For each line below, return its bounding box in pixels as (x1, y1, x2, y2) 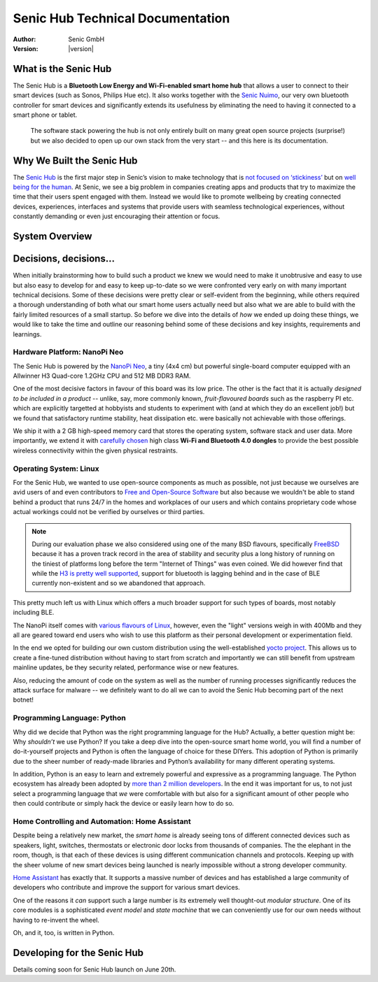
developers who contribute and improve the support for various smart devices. (13, 883, 241, 892)
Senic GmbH (68, 35, 105, 43)
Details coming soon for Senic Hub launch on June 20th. (13, 965, 176, 974)
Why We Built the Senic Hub (13, 155, 138, 166)
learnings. (13, 329, 42, 339)
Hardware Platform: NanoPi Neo (13, 347, 124, 357)
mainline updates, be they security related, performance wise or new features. (13, 663, 239, 671)
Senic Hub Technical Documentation (13, 10, 230, 26)
